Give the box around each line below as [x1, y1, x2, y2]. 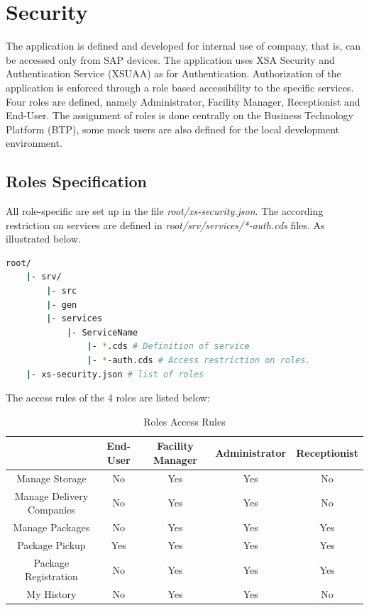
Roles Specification [6, 170, 148, 192]
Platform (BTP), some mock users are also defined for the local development [6, 121, 340, 136]
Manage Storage [16, 470, 87, 485]
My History [26, 587, 77, 601]
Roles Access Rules [143, 414, 226, 428]
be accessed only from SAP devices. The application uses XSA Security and [6, 52, 335, 67]
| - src [46, 286, 77, 296]
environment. [6, 135, 62, 150]
